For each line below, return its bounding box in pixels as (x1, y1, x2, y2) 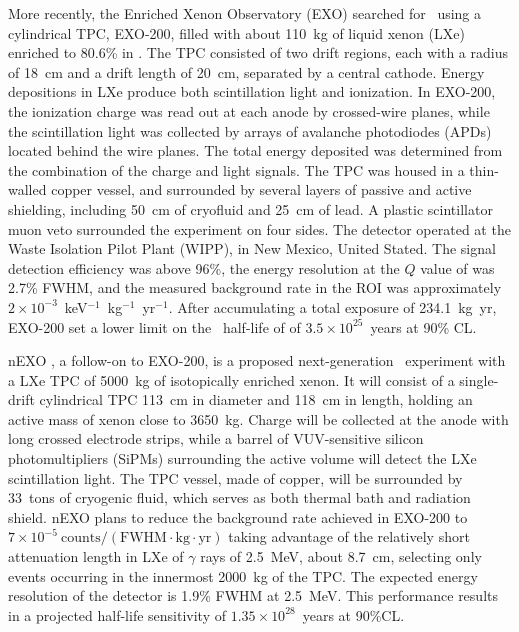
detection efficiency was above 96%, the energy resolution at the (8, 257, 400, 278)
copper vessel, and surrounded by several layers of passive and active (51, 179, 472, 200)
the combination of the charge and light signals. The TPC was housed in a (8, 159, 465, 180)
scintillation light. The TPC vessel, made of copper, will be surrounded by (8, 467, 463, 488)
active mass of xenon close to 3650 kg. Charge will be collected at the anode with (8, 408, 509, 429)
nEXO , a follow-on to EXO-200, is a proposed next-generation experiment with (8, 350, 506, 371)
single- (459, 369, 499, 390)
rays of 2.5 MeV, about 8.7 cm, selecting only (200, 546, 482, 567)
